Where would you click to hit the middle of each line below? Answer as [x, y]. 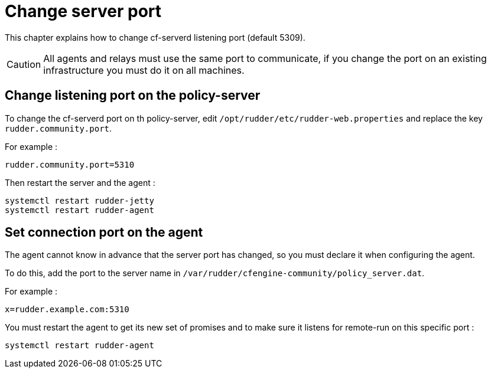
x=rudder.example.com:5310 [67, 310]
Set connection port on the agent [104, 233]
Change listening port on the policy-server [133, 96]
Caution [24, 64]
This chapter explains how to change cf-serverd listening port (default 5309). [155, 37]
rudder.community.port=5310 [70, 164]
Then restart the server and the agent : [80, 182]
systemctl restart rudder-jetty [79, 200]
